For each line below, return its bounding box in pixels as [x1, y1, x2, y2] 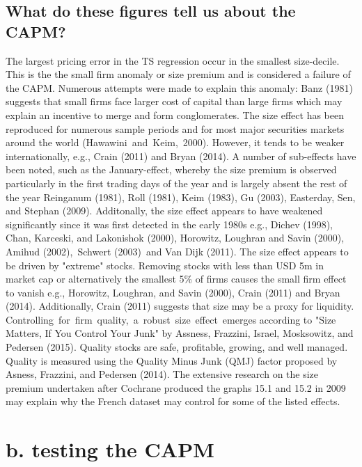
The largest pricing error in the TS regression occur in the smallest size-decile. [6, 53, 340, 68]
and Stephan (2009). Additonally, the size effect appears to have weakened [6, 203, 323, 218]
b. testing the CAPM [6, 435, 214, 464]
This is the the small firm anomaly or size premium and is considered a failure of [6, 67, 351, 81]
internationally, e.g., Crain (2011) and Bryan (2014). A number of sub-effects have [6, 148, 356, 163]
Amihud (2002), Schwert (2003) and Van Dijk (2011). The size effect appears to [6, 244, 349, 258]
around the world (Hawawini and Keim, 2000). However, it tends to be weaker [6, 135, 345, 150]
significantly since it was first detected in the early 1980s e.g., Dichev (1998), [6, 216, 333, 231]
